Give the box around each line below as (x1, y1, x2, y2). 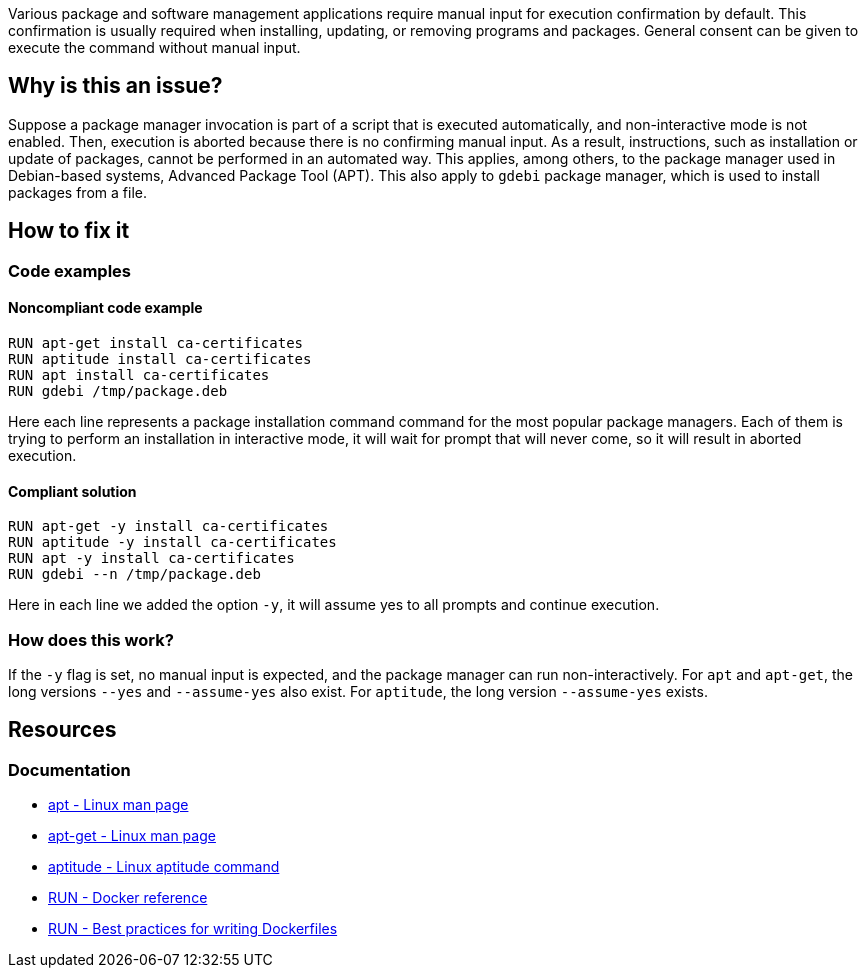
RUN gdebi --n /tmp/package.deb (8, 566, 261, 583)
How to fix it (8, 218, 130, 244)
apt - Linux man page (48, 796, 189, 814)
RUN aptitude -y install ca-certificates (8, 534, 337, 551)
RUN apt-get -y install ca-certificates (8, 518, 329, 535)
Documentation (8, 759, 131, 780)
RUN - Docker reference (48, 889, 208, 907)
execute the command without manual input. (8, 39, 301, 56)
